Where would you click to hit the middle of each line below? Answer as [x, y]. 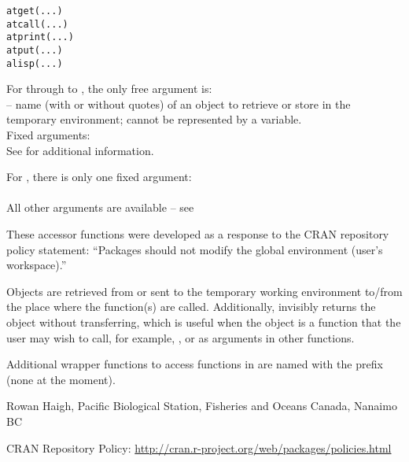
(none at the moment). [61, 379]
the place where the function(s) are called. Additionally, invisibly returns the [191, 307]
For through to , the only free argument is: [109, 89]
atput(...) [35, 50]
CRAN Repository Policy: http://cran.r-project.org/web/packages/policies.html [199, 447]
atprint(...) [40, 37]
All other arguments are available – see [100, 207]
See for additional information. [80, 150]
